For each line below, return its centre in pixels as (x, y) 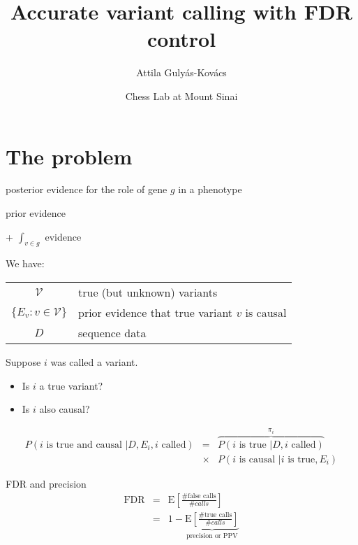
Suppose (23, 362)
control (181, 39)
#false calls (199, 496)
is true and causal (84, 445)
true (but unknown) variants (148, 292)
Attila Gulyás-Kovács (181, 72)
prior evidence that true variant (155, 313)
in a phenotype (210, 189)
